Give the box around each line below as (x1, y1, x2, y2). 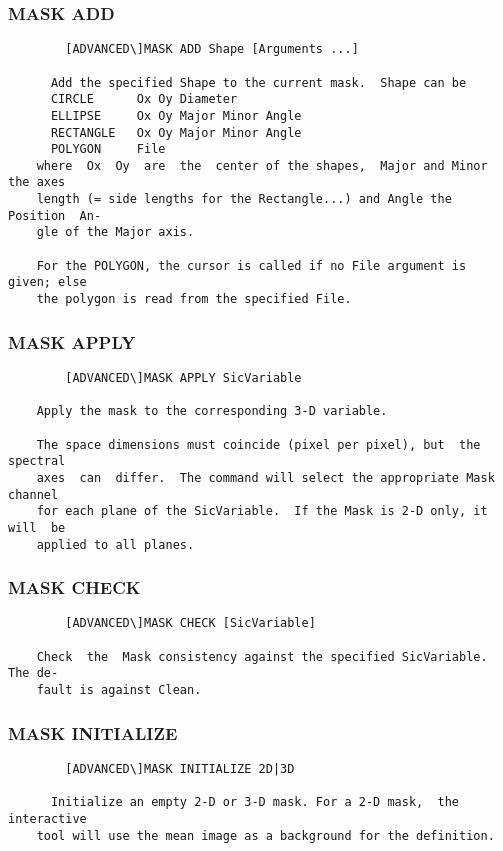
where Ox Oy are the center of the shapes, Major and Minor (36, 158, 488, 173)
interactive (8, 811, 87, 826)
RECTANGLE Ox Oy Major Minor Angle (50, 125, 302, 140)
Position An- (8, 208, 102, 223)
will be (8, 520, 66, 535)
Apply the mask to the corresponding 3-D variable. (36, 404, 388, 419)
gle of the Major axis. (36, 225, 195, 240)
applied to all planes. (36, 537, 195, 552)
